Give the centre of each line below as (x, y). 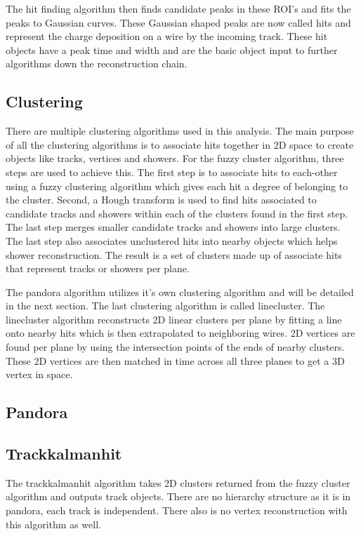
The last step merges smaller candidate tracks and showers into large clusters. (173, 227)
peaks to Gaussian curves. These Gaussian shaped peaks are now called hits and (178, 22)
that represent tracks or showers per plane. (98, 268)
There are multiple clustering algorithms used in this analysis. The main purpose (180, 131)
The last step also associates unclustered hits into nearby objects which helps (172, 240)
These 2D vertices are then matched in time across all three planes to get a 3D (175, 360)
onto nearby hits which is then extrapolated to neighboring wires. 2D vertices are (180, 333)
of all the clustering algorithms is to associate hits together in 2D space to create (180, 144)
